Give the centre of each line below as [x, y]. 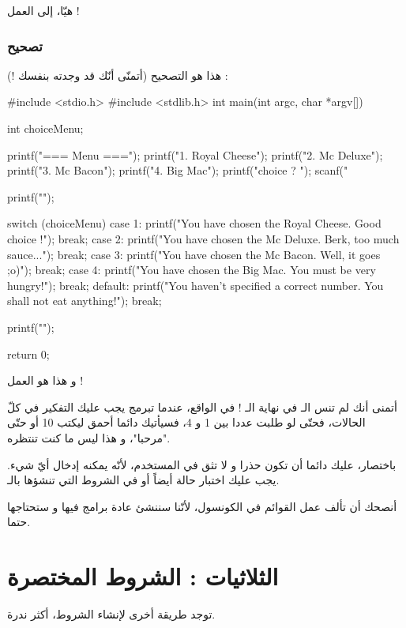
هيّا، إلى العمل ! [43, 10]
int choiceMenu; [45, 128]
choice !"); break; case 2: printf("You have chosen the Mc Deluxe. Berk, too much [203, 238]
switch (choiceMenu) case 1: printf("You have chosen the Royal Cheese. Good [194, 223]
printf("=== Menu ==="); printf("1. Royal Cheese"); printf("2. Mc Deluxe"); [195, 154]
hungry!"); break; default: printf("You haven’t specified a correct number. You [195, 285]
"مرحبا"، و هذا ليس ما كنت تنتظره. [89, 437]
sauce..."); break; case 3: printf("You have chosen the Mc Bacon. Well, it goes [194, 254]
